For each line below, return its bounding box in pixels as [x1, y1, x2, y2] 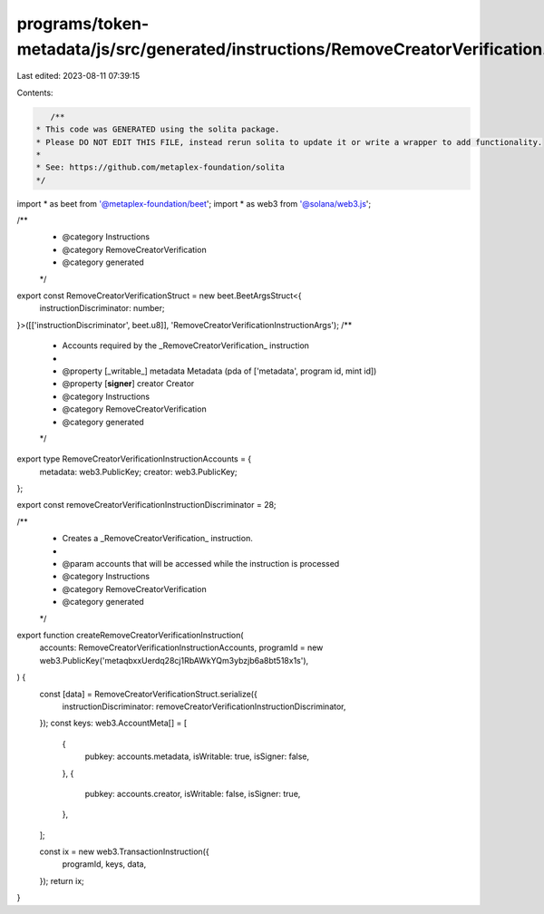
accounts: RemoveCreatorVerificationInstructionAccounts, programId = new [39, 642, 324, 653]
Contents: [16, 87, 53, 98]
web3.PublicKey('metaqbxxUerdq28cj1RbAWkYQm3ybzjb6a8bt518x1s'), [39, 655, 309, 666]
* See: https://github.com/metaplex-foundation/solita [35, 162, 285, 172]
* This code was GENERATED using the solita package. [35, 124, 280, 135]
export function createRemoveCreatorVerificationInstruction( [16, 629, 244, 640]
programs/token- [16, 14, 150, 34]
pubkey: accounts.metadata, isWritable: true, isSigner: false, [84, 751, 310, 762]
